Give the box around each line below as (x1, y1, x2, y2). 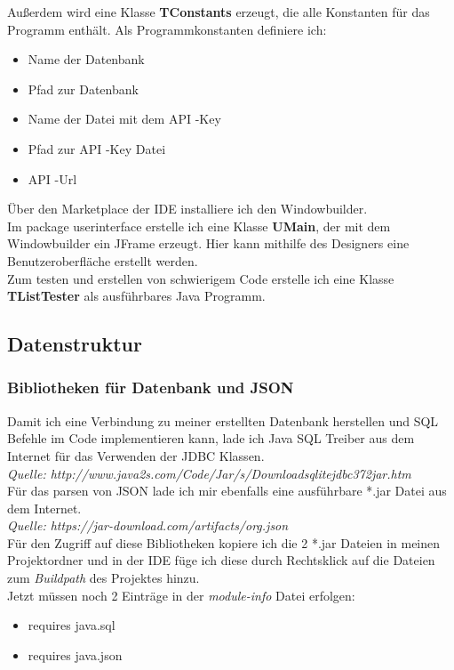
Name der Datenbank (28, 50, 145, 69)
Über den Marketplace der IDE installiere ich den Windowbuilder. (7, 199, 368, 218)
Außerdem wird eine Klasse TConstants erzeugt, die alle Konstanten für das (7, 3, 430, 20)
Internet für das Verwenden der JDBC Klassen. (7, 446, 265, 464)
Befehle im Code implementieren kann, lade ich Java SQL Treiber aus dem (7, 429, 415, 448)
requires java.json (28, 645, 123, 664)
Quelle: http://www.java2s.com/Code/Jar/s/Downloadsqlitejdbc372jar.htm (7, 464, 411, 482)
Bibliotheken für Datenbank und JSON (7, 376, 294, 399)
